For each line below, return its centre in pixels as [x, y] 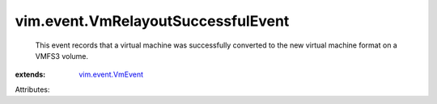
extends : [30, 75]
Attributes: [32, 89]
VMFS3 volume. [62, 56]
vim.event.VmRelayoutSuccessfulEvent [152, 21]
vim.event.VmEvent [111, 75]
